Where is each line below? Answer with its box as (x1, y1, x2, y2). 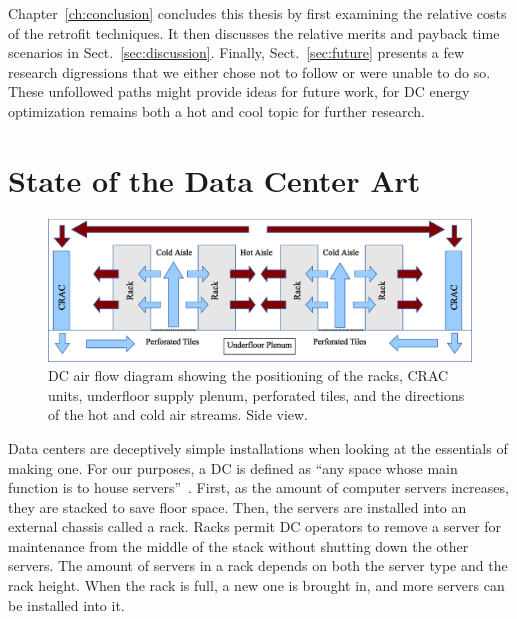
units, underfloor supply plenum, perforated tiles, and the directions (48, 384, 465, 405)
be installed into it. (8, 594, 125, 615)
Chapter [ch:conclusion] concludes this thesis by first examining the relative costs (8, 3, 507, 23)
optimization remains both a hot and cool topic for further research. (8, 100, 425, 121)
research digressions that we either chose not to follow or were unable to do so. (8, 61, 491, 82)
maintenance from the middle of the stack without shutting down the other (8, 535, 469, 556)
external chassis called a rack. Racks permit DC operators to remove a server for (8, 516, 502, 537)
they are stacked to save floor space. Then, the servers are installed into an (8, 496, 467, 517)
